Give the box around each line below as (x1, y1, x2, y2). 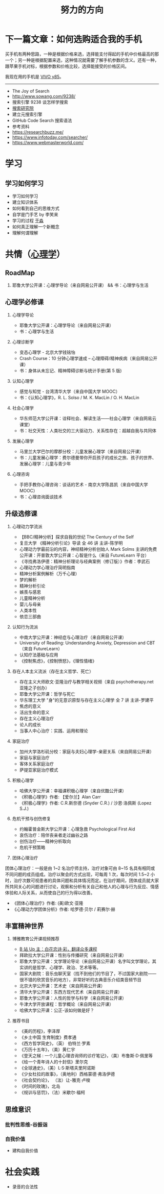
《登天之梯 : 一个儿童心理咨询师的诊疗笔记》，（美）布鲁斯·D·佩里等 (19, 1053, 153, 1059)
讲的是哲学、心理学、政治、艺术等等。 (23, 965, 101, 971)
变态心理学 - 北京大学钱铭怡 (19, 349, 76, 355)
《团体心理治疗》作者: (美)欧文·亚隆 (12, 900, 84, 906)
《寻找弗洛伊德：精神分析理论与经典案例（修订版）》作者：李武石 (19, 558, 150, 564)
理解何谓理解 (12, 230, 38, 236)
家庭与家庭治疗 (19, 755, 50, 760)
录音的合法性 (12, 1184, 38, 1190)
